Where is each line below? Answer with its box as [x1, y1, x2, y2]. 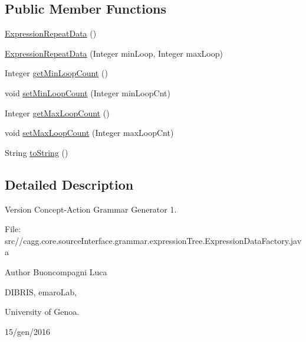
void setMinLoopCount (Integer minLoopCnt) [5, 86, 170, 99]
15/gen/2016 [5, 325, 50, 337]
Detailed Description [5, 175, 134, 193]
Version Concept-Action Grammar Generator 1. [5, 203, 177, 215]
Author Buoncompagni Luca [5, 265, 107, 278]
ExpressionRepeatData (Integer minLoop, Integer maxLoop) [5, 47, 223, 59]
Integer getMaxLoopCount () [5, 106, 110, 119]
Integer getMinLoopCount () [5, 67, 108, 79]
